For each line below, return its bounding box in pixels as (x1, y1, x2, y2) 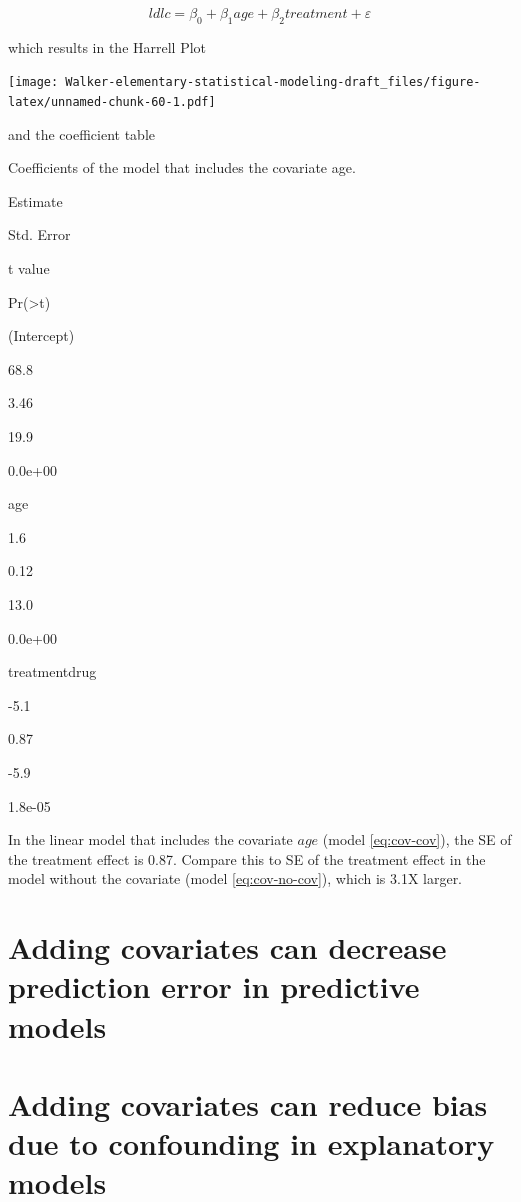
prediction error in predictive (8, 966, 420, 1007)
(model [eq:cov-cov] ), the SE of (322, 829, 512, 850)
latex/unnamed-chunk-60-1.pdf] (8, 95, 216, 110)
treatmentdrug (8, 661, 97, 682)
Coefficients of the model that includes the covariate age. (8, 157, 356, 178)
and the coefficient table (8, 123, 155, 144)
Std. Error (8, 224, 71, 245)
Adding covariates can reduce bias (8, 1083, 488, 1124)
